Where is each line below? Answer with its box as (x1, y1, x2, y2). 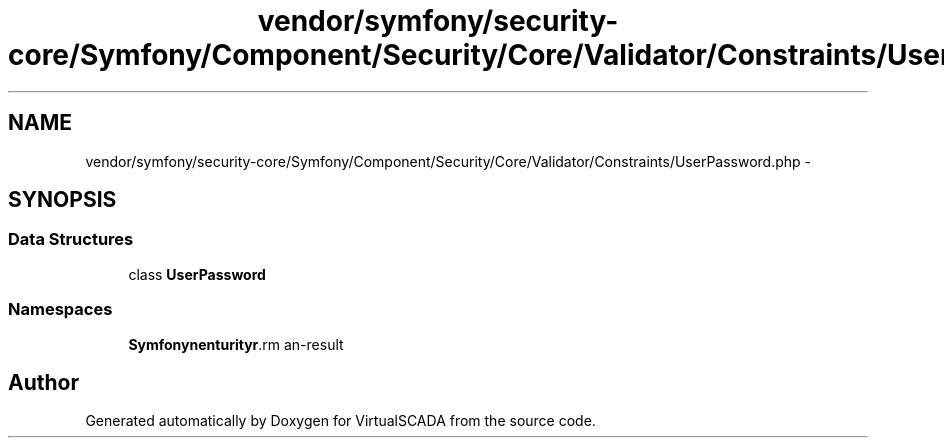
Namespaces (8, 299, 113, 320)
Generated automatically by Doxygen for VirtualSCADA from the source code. (85, 412, 596, 430)
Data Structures (8, 229, 134, 250)
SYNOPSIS (8, 187, 117, 213)
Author (8, 369, 79, 395)
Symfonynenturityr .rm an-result (128, 335, 344, 353)
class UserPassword (128, 265, 266, 283)
